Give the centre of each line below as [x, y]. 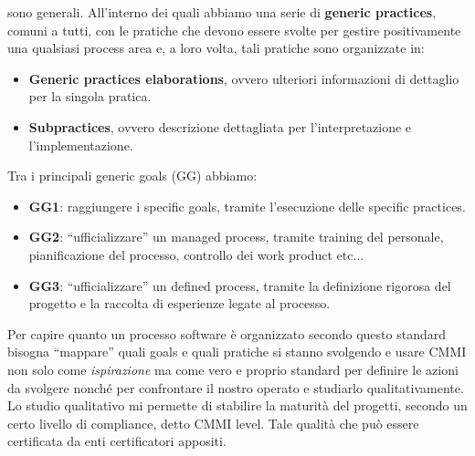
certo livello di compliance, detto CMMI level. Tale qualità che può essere [213, 423]
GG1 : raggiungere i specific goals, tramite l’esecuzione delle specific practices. [247, 206]
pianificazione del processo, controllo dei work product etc [191, 254]
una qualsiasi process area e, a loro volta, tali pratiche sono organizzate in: [216, 48]
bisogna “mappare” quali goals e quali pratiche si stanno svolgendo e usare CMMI [237, 352]
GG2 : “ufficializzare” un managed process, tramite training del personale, [236, 237]
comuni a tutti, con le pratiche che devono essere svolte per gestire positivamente [234, 30]
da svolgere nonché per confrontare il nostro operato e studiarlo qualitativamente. [236, 387]
